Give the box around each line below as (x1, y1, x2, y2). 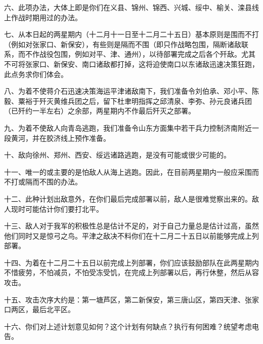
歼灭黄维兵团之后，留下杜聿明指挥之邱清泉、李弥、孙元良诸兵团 (39, 95, 252, 106)
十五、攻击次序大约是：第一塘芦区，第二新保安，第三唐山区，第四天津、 (4, 294, 245, 304)
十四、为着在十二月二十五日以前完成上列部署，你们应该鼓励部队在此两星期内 (4, 257, 259, 267)
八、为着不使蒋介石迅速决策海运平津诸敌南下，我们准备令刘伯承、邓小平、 (4, 86, 252, 96)
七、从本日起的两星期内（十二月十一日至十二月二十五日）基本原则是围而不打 (4, 29, 259, 40)
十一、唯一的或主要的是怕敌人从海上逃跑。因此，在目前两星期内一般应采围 (4, 166, 252, 177)
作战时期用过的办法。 (11, 12, 82, 22)
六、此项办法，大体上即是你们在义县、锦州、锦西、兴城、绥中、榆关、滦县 (4, 2, 252, 12)
